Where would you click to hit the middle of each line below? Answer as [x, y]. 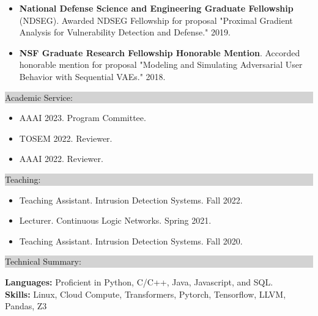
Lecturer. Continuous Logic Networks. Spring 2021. [115, 220]
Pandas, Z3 [26, 306]
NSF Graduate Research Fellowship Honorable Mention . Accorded [160, 52]
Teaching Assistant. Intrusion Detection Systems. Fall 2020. [131, 241]
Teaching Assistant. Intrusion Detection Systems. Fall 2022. [131, 200]
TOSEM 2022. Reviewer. [66, 138]
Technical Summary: [43, 261]
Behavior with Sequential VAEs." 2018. [92, 76]
